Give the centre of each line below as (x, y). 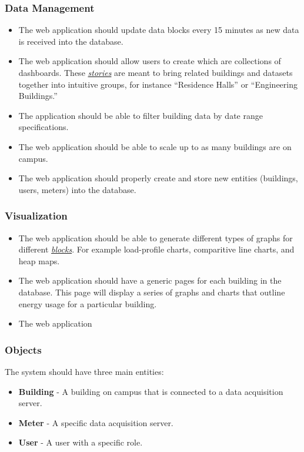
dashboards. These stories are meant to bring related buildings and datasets (156, 72)
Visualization (36, 216)
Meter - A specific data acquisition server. (96, 422)
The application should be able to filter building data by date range (141, 115)
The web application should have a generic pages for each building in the (150, 280)
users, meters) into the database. (77, 189)
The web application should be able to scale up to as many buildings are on (155, 146)
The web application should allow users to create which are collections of (150, 61)
